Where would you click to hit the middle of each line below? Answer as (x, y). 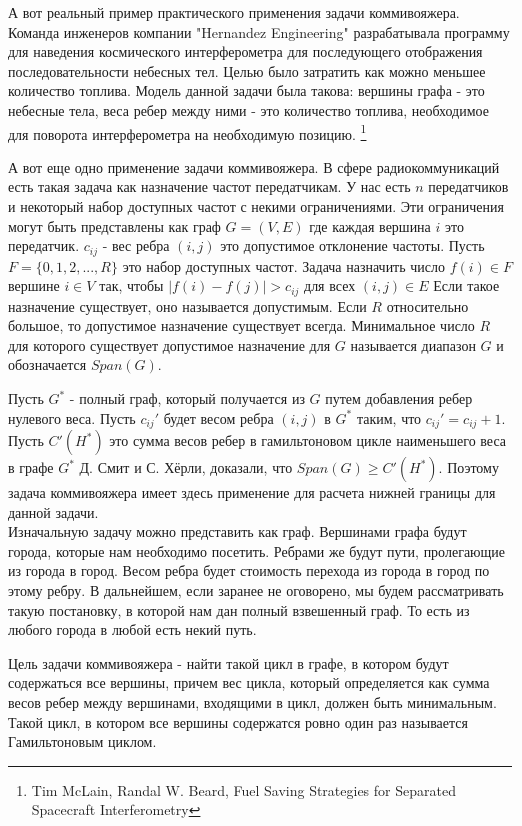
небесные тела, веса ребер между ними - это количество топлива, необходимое (248, 109)
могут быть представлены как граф (114, 225)
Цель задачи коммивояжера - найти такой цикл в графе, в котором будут (228, 662)
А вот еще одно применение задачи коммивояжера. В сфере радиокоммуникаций (254, 166)
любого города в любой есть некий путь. (132, 629)
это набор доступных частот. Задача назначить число (284, 265)
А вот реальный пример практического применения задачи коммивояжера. (234, 12)
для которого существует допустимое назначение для (169, 344)
